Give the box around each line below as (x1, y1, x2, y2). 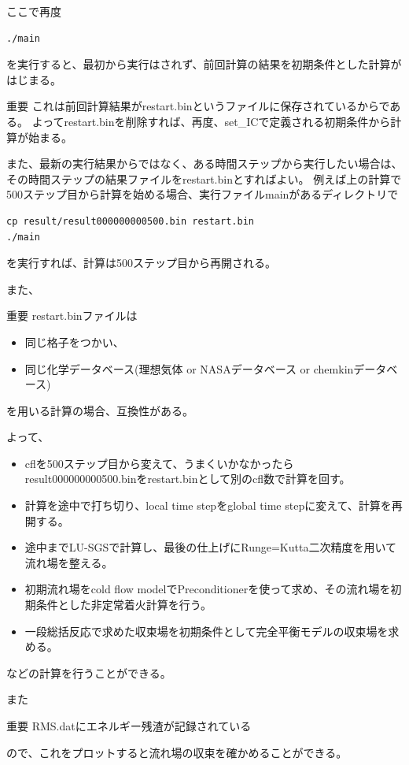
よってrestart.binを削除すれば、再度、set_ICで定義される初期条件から (31, 113, 391, 129)
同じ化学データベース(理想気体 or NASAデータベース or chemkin (24, 360, 354, 377)
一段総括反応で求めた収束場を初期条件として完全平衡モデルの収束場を (24, 622, 389, 639)
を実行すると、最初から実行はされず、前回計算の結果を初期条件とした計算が (6, 56, 402, 72)
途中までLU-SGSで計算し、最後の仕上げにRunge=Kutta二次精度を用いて (24, 539, 397, 555)
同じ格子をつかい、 (24, 333, 124, 350)
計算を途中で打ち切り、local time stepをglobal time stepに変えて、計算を (24, 497, 392, 514)
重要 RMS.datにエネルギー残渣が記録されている (6, 718, 252, 733)
